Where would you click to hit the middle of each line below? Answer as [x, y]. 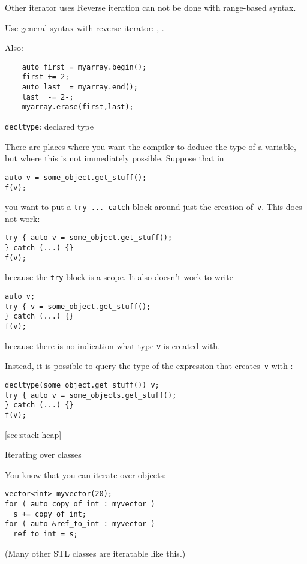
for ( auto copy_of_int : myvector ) [80, 504]
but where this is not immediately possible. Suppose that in [115, 158]
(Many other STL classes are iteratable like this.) [95, 553]
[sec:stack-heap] [33, 434]
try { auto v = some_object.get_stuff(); [89, 238]
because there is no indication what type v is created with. [113, 345]
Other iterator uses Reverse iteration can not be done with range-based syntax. [151, 7]
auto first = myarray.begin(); [84, 67]
